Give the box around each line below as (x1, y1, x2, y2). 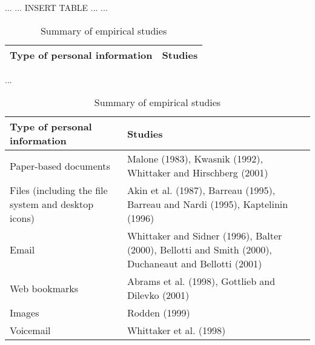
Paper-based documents (10, 158, 110, 173)
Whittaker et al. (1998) (127, 323, 226, 338)
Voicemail (10, 323, 51, 338)
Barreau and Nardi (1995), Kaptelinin (127, 197, 288, 212)
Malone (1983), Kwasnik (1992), (127, 152, 263, 166)
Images (10, 306, 39, 320)
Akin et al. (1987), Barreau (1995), (127, 183, 276, 198)
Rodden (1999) (127, 306, 190, 320)
